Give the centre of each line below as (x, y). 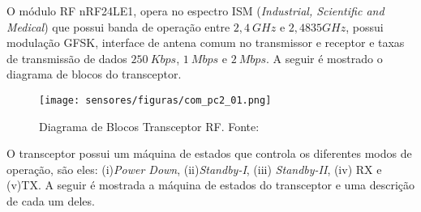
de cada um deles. (51, 201)
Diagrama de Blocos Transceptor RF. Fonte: (149, 126)
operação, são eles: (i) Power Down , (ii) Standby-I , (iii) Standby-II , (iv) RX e (194, 169)
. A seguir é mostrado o (324, 58)
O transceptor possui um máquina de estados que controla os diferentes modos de (209, 153)
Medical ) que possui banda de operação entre (118, 26)
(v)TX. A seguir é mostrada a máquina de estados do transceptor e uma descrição (211, 185)
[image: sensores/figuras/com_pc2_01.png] (155, 100)
